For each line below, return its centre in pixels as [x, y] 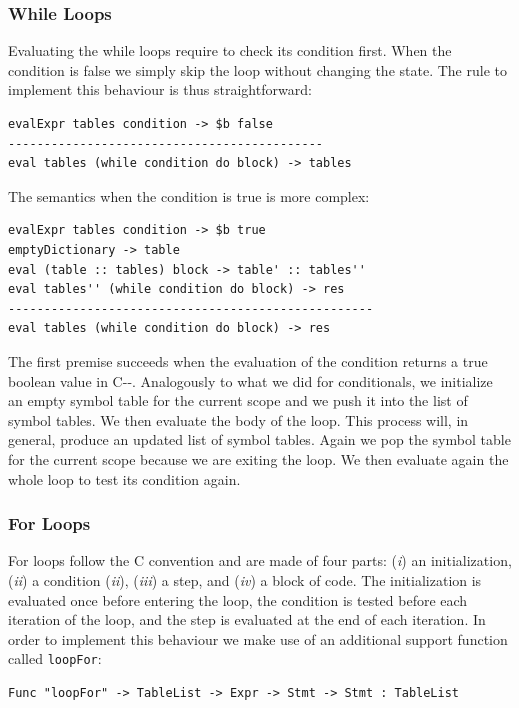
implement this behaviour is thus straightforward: [160, 89]
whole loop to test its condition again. [124, 478]
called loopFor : [55, 658]
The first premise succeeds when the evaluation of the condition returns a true [248, 360]
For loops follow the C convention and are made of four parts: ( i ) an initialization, [260, 560]
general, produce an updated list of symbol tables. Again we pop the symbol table [259, 439]
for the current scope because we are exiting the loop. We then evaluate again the [258, 458]
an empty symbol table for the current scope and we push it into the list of [238, 400]
